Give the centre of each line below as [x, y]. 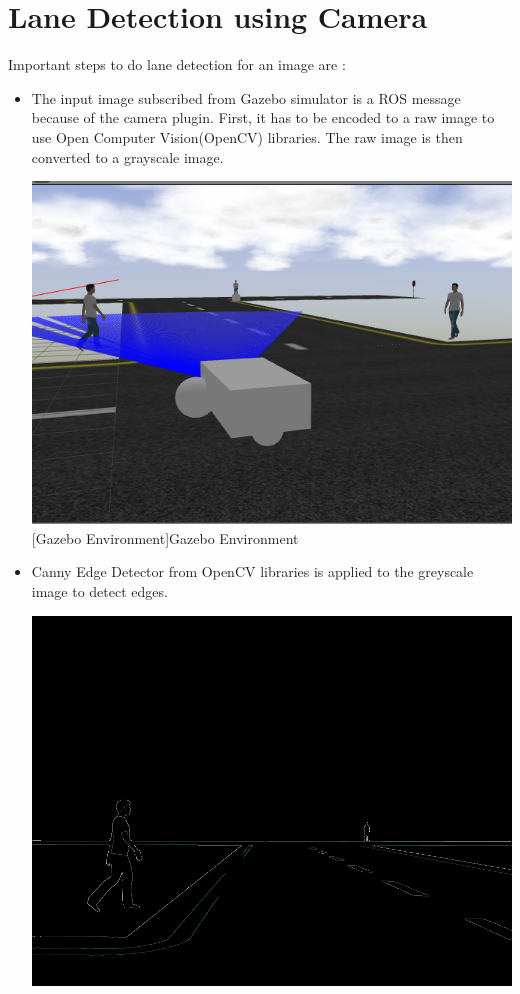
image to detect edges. [99, 590]
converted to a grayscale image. [127, 156]
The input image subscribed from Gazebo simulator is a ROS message [246, 97]
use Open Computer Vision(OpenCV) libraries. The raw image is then [247, 136]
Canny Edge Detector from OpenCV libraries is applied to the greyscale [252, 571]
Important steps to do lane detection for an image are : [177, 64]
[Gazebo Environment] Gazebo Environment [165, 537]
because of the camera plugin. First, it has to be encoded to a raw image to [263, 117]
